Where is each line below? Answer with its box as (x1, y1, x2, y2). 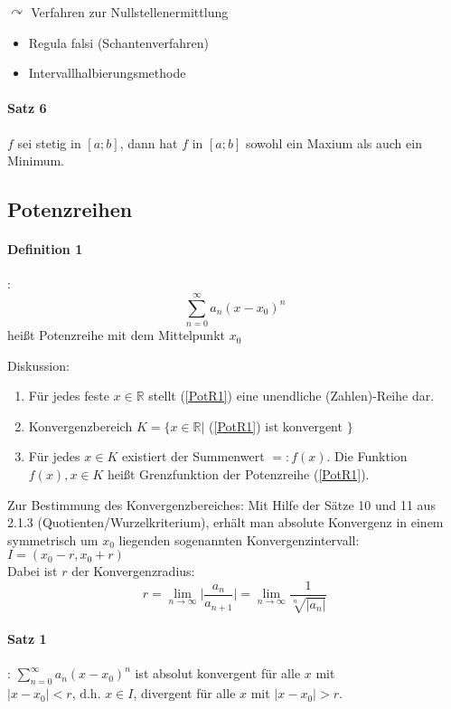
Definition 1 (7, 240, 83, 259)
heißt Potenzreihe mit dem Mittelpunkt (7, 326, 225, 345)
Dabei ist (7, 562, 58, 581)
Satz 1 (7, 629, 47, 648)
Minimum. (7, 151, 65, 170)
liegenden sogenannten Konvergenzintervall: (118, 530, 360, 549)
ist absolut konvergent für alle (135, 664, 301, 683)
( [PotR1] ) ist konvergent (209, 416, 343, 435)
